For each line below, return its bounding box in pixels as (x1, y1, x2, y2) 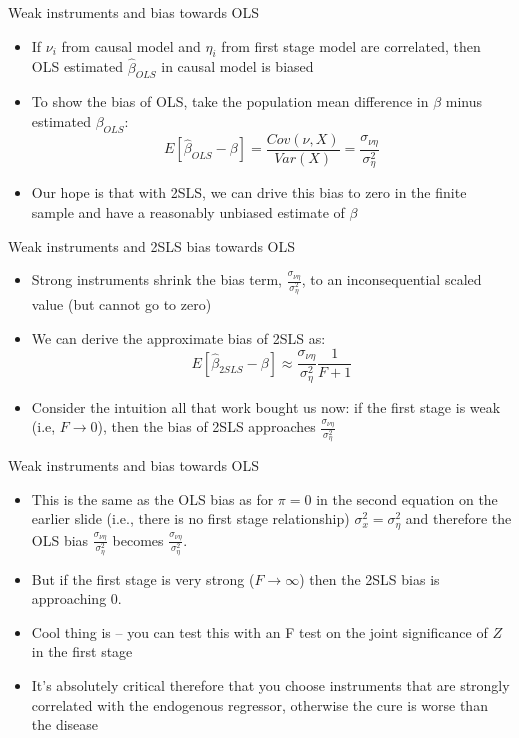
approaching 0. (31, 588, 122, 609)
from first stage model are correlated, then (221, 35, 481, 56)
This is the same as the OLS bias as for (31, 488, 274, 509)
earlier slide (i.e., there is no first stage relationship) (31, 508, 350, 529)
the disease (31, 714, 99, 735)
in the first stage (31, 641, 133, 662)
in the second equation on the (316, 488, 498, 509)
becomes (112, 529, 164, 550)
